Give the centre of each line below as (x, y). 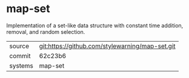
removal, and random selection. (46, 31)
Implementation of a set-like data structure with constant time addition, (95, 25)
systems (21, 65)
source (19, 46)
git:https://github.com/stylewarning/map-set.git (107, 46)
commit (20, 56)
